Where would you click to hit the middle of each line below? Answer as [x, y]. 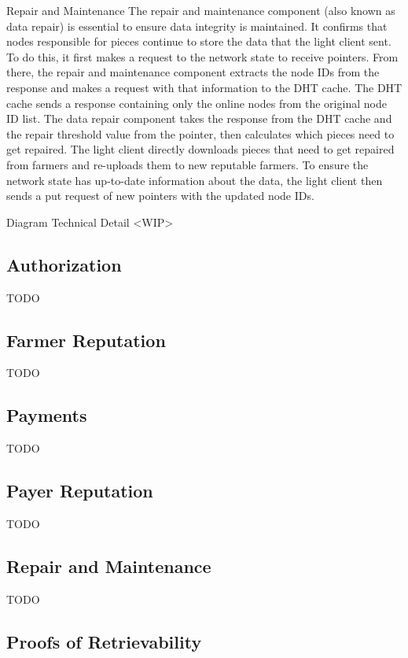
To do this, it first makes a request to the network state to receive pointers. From [202, 56]
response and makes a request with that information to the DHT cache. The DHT [204, 87]
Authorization [64, 264]
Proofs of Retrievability [104, 641]
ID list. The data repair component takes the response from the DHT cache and [199, 118]
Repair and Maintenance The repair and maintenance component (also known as [201, 10]
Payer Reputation [80, 491]
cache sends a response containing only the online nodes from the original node [197, 103]
